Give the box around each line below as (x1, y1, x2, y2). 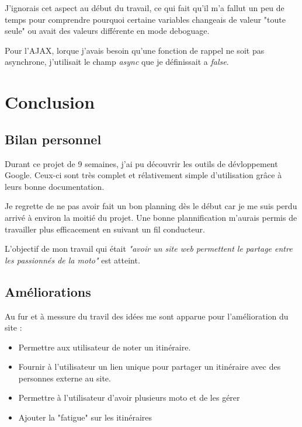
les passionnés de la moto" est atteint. (5, 254, 140, 266)
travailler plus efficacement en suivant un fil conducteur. (5, 223, 205, 235)
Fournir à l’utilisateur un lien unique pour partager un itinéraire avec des (18, 360, 281, 373)
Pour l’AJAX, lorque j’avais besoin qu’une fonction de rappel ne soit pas (5, 44, 265, 56)
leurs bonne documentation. (5, 180, 105, 192)
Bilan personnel (5, 130, 102, 148)
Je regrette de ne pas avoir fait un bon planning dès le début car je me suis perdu (5, 200, 297, 212)
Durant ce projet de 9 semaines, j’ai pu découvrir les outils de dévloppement (5, 157, 278, 169)
